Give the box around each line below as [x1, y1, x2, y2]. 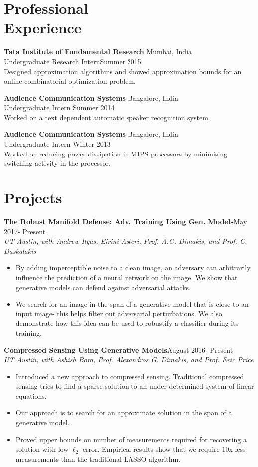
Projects [4, 187, 62, 208]
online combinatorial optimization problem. [4, 76, 136, 86]
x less [229, 444, 246, 454]
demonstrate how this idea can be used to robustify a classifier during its [15, 318, 239, 328]
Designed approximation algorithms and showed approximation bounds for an [4, 66, 242, 76]
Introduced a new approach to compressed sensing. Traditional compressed [15, 371, 244, 381]
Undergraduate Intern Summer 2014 [4, 102, 115, 113]
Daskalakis [4, 245, 36, 256]
